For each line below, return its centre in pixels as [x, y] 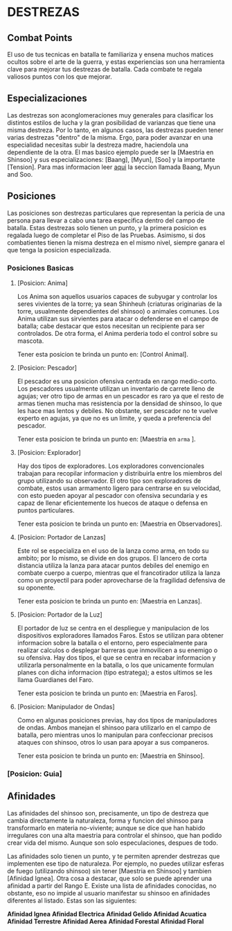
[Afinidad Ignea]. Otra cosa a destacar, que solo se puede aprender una [110, 878]
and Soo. [20, 174]
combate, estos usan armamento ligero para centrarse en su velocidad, [119, 488]
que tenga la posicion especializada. [59, 250]
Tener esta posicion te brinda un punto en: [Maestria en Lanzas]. [109, 601]
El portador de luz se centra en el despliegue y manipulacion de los [113, 628]
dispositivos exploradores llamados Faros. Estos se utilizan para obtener [120, 635]
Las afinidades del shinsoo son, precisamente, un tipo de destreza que [108, 813]
